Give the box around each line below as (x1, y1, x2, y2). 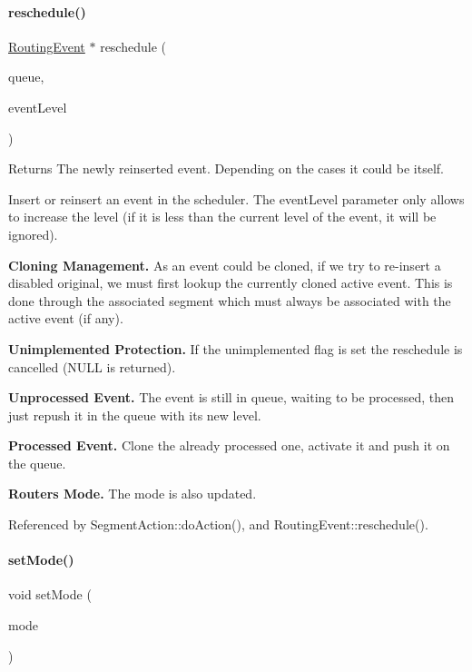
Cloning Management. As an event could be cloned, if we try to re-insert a (8, 255, 441, 274)
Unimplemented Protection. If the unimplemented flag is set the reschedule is (8, 339, 463, 358)
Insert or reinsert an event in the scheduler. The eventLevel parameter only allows (8, 189, 465, 208)
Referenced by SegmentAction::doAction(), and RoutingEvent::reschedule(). (8, 515, 428, 534)
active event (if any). (8, 309, 123, 328)
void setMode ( (8, 585, 92, 604)
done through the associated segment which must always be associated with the (8, 291, 451, 310)
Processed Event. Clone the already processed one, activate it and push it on (8, 436, 450, 455)
